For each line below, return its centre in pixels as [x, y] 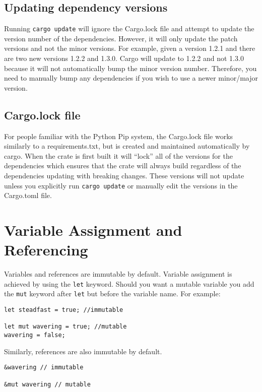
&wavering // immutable [44, 368]
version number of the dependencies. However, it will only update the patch [121, 38]
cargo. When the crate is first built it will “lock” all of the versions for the [118, 155]
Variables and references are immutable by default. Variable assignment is [118, 274]
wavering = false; [35, 335]
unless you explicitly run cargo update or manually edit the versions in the [121, 185]
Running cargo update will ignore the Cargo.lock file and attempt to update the [129, 28]
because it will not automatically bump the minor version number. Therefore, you [130, 68]
